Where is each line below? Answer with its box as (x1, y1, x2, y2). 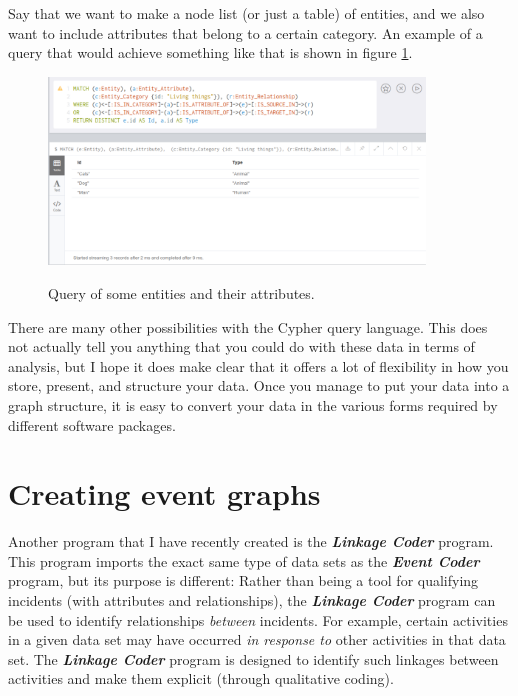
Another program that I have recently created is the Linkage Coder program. (8, 531, 494, 552)
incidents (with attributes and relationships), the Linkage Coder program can (8, 590, 496, 611)
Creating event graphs (8, 473, 321, 514)
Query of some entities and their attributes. (48, 282, 315, 303)
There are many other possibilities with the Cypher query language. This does (8, 316, 488, 337)
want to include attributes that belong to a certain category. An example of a (8, 22, 483, 43)
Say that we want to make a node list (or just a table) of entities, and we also (8, 3, 485, 23)
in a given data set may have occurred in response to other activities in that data (8, 629, 506, 650)
